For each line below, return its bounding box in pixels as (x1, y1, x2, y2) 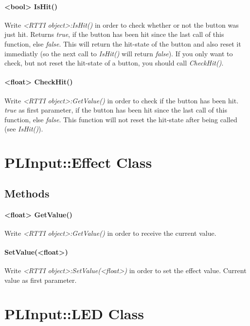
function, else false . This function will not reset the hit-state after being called (4, 114, 237, 124)
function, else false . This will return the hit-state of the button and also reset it (4, 38, 241, 49)
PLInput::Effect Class (4, 152, 152, 172)
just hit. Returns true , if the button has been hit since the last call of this (4, 29, 224, 39)
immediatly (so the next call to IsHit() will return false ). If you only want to (4, 48, 233, 58)
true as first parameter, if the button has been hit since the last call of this (4, 105, 227, 115)
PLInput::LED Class (4, 303, 144, 323)
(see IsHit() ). (4, 124, 43, 134)
